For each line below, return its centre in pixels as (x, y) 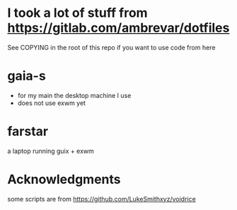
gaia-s (27, 76)
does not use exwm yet (52, 103)
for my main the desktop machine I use (74, 95)
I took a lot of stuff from (77, 13)
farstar (28, 131)
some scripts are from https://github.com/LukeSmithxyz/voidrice (102, 199)
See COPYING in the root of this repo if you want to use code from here (111, 47)
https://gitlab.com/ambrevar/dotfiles (118, 28)
